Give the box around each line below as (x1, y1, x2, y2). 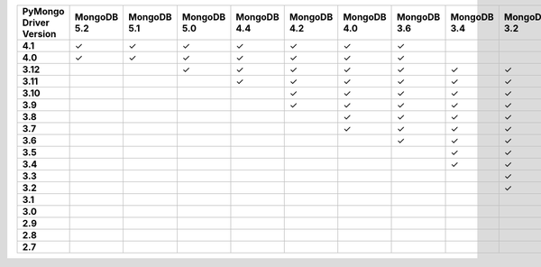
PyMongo (22, 5, 65, 17)
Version (22, 28, 57, 40)
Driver (22, 16, 50, 29)
